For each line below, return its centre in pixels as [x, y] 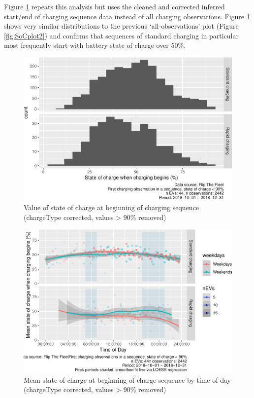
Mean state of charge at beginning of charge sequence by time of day [127, 380]
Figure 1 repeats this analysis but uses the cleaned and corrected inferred [114, 6]
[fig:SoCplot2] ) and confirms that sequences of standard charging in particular [121, 35]
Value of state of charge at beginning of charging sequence [111, 207]
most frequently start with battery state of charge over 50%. [95, 45]
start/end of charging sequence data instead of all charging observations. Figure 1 [127, 16]
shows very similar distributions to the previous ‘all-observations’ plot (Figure [121, 26]
